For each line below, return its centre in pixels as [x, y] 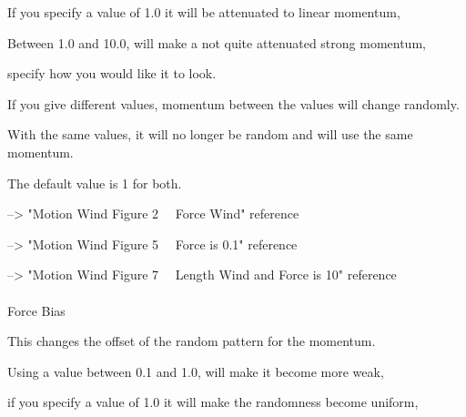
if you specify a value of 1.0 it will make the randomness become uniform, [213, 402]
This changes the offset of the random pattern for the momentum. [192, 341]
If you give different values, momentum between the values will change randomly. [233, 103]
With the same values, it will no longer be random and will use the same [210, 134]
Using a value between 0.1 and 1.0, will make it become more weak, [196, 371]
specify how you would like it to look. [112, 73]
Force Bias [36, 310]
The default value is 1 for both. [95, 183]
